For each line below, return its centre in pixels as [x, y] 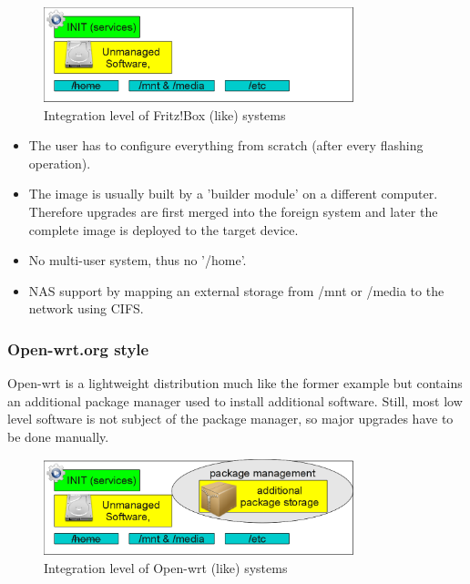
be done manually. [58, 437]
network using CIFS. [86, 308]
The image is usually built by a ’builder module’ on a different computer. [233, 194]
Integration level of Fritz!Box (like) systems [165, 114]
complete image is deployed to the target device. [163, 229]
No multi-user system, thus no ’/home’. [138, 260]
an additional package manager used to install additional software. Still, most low [235, 400]
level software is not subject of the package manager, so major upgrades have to [230, 419]
